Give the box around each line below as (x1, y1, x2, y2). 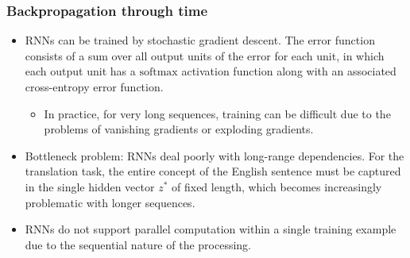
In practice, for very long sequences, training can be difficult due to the (44, 105, 391, 121)
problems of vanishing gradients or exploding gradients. (44, 121, 314, 137)
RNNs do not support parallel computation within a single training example (25, 221, 396, 237)
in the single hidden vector (25, 178, 155, 194)
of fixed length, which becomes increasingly (172, 178, 382, 194)
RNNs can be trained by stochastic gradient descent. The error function (25, 32, 375, 48)
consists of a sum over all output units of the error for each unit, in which (25, 47, 385, 64)
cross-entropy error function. (25, 79, 164, 94)
